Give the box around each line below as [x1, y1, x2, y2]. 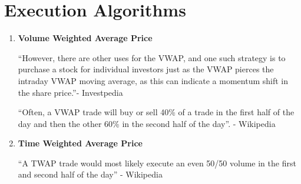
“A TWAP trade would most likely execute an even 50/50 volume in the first [18, 156, 296, 169]
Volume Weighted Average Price [18, 32, 153, 44]
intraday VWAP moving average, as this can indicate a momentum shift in [18, 74, 289, 86]
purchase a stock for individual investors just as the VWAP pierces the [18, 63, 274, 75]
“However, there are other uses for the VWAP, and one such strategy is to [18, 51, 286, 63]
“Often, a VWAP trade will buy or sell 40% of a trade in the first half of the [18, 106, 295, 118]
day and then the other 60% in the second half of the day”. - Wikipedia [18, 117, 276, 129]
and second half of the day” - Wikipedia [18, 168, 163, 180]
